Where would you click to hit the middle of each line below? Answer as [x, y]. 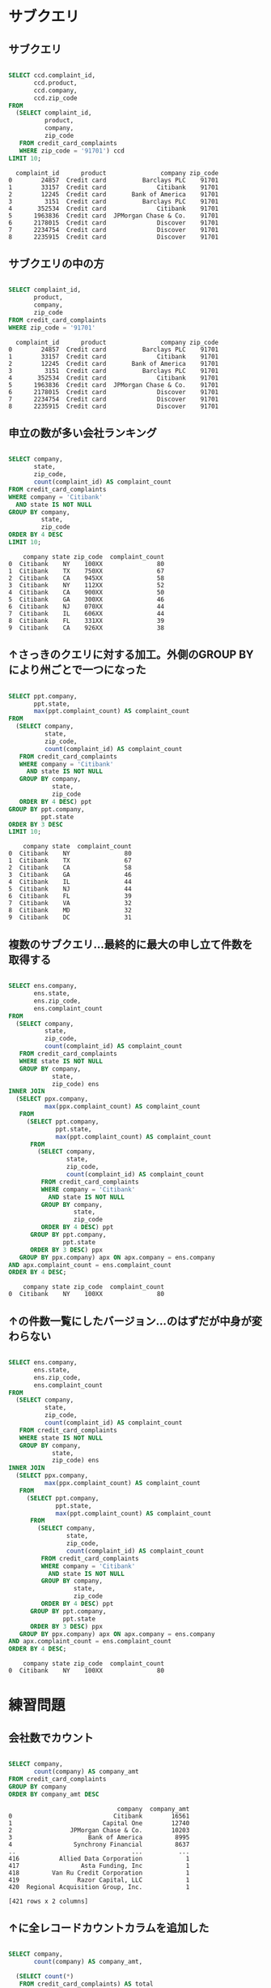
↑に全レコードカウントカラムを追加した [109, 1928]
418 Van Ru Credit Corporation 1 [99, 1873]
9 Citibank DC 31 [70, 917]
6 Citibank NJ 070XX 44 [86, 606]
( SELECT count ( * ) [45, 1977]
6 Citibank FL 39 [70, 896]
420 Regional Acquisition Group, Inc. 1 [99, 1887]
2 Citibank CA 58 [70, 868]
